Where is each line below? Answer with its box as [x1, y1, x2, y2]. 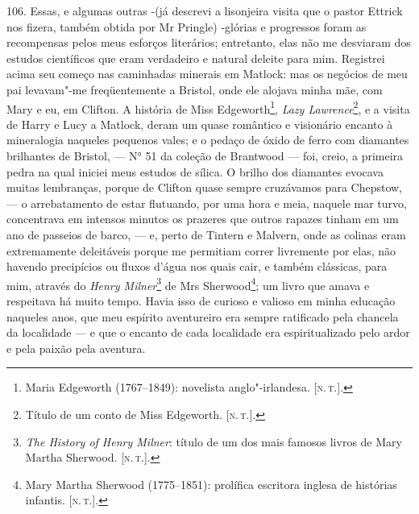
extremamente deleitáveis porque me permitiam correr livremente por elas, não [6, 242, 396, 259]
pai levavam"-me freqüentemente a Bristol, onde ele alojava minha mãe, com [6, 81, 383, 97]
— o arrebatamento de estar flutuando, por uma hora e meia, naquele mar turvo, [6, 194, 407, 211]
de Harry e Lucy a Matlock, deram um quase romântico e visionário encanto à [6, 115, 393, 132]
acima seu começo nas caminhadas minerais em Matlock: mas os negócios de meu [6, 65, 408, 82]
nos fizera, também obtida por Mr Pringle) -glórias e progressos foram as [6, 18, 367, 35]
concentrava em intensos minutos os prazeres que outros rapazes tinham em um [6, 210, 399, 227]
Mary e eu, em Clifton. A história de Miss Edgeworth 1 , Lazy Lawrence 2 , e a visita [6, 97, 410, 117]
